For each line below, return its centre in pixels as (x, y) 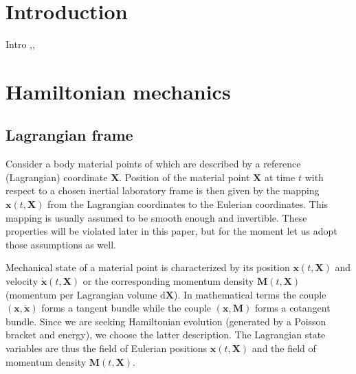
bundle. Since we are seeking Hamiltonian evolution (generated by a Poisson (166, 321)
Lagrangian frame (69, 135)
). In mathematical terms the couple (250, 294)
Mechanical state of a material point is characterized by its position (148, 267)
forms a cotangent (292, 308)
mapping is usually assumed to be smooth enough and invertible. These (156, 217)
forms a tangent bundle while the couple (126, 308)
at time (280, 177)
